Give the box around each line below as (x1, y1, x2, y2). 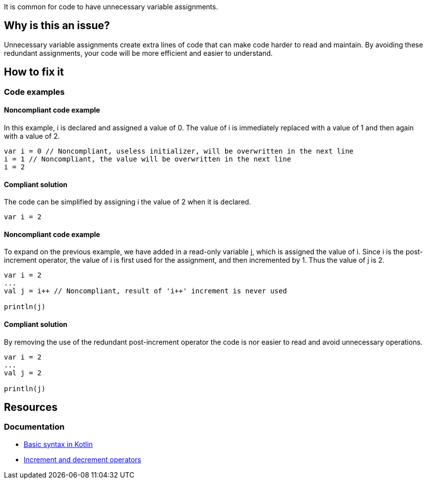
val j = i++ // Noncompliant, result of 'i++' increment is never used (4, 287, 287, 295)
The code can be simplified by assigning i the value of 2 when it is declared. (4, 198, 251, 206)
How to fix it (4, 66, 64, 79)
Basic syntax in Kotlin (24, 440, 93, 448)
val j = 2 (4, 368, 41, 377)
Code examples (4, 86, 65, 97)
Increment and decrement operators (24, 455, 141, 464)
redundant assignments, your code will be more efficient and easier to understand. (4, 48, 273, 57)
